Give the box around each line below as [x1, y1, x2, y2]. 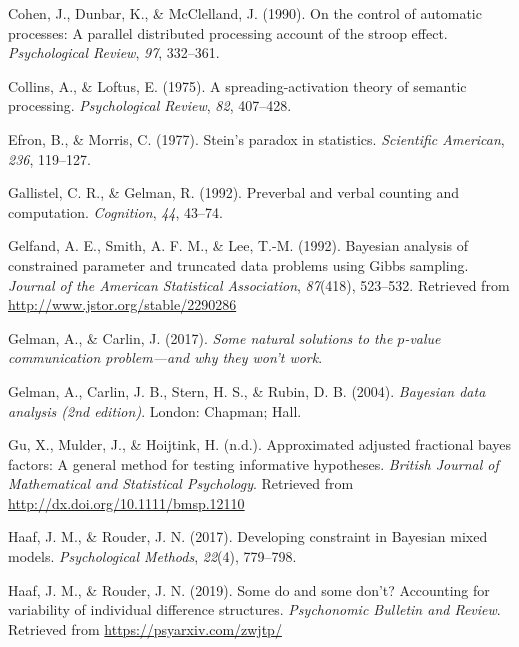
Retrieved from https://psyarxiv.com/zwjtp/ [8, 618, 282, 639]
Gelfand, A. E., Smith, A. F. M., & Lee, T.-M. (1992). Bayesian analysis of [8, 235, 469, 256]
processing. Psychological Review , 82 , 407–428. [8, 95, 292, 116]
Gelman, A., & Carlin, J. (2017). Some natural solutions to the [8, 327, 393, 348]
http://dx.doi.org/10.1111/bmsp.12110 [8, 492, 245, 513]
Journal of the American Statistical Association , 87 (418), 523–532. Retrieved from [8, 274, 510, 295]
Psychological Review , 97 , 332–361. [8, 42, 220, 63]
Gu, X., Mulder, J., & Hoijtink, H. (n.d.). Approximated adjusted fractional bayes [8, 434, 512, 455]
